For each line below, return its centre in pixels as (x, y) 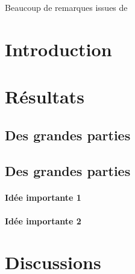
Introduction (58, 49)
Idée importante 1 (43, 197)
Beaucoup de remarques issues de (66, 7)
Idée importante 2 (43, 220)
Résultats (45, 96)
